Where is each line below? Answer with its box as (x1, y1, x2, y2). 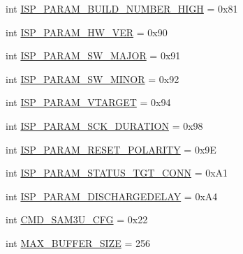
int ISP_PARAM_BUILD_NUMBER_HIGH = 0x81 (6, 1, 238, 15)
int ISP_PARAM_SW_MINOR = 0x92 (6, 71, 179, 86)
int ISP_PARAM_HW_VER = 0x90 (6, 24, 168, 39)
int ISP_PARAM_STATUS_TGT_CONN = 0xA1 (6, 165, 228, 180)
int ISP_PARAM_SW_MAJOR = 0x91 (6, 48, 181, 63)
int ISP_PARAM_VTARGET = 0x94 (6, 95, 171, 110)
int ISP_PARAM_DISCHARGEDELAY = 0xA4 (6, 188, 218, 203)
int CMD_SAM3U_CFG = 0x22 (6, 212, 148, 227)
